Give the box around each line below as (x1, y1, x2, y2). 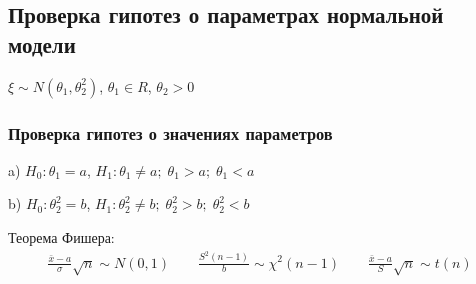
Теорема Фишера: (8, 227, 115, 247)
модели (8, 28, 76, 59)
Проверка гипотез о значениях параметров (8, 120, 333, 145)
